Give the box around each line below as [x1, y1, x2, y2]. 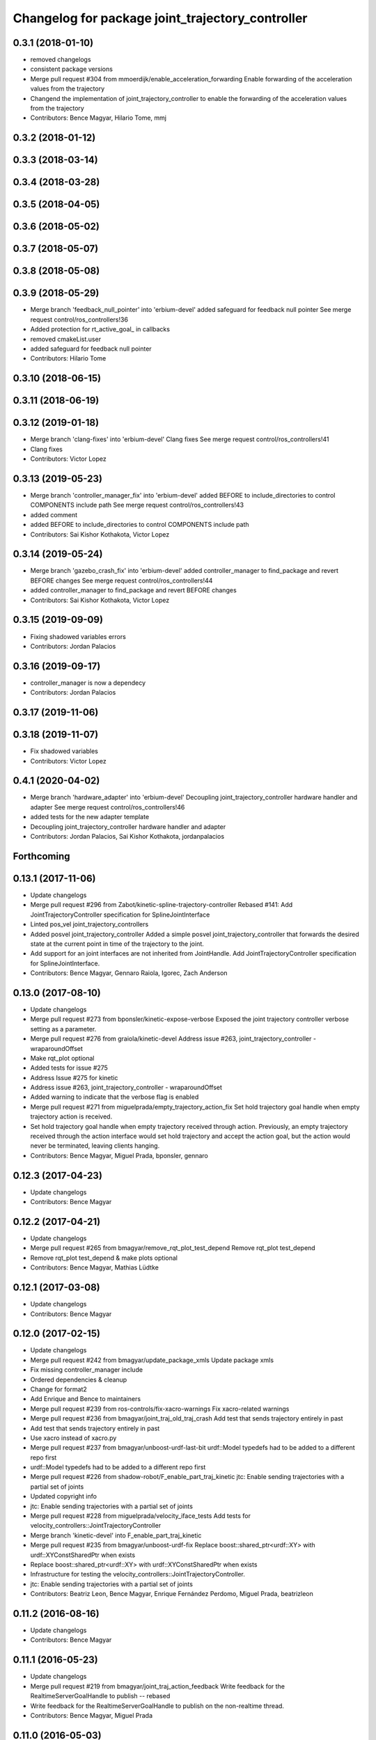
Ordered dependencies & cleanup [30, 1375, 127, 1384]
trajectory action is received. [30, 1112, 113, 1121]
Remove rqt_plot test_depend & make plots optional [30, 1253, 178, 1262]
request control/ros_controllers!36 [30, 315, 129, 324]
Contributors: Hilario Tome [30, 354, 107, 363]
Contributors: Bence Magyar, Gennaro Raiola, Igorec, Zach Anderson [30, 969, 228, 977]
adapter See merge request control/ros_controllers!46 [30, 802, 185, 811]
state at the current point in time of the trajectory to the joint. [30, 940, 205, 948]
